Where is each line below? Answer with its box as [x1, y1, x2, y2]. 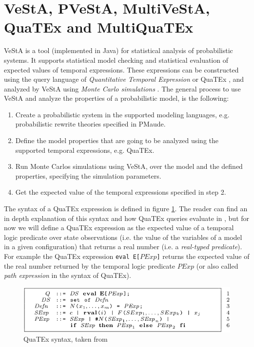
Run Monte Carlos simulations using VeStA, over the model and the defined [15, 161, 243, 171]
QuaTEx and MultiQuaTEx [4, 17, 194, 37]
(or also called [196, 260, 238, 271]
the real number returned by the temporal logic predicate [4, 260, 176, 271]
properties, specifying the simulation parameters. [15, 170, 161, 181]
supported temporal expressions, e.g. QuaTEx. [15, 145, 155, 155]
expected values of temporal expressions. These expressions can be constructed [4, 64, 239, 74]
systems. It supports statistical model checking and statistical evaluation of [4, 55, 228, 65]
